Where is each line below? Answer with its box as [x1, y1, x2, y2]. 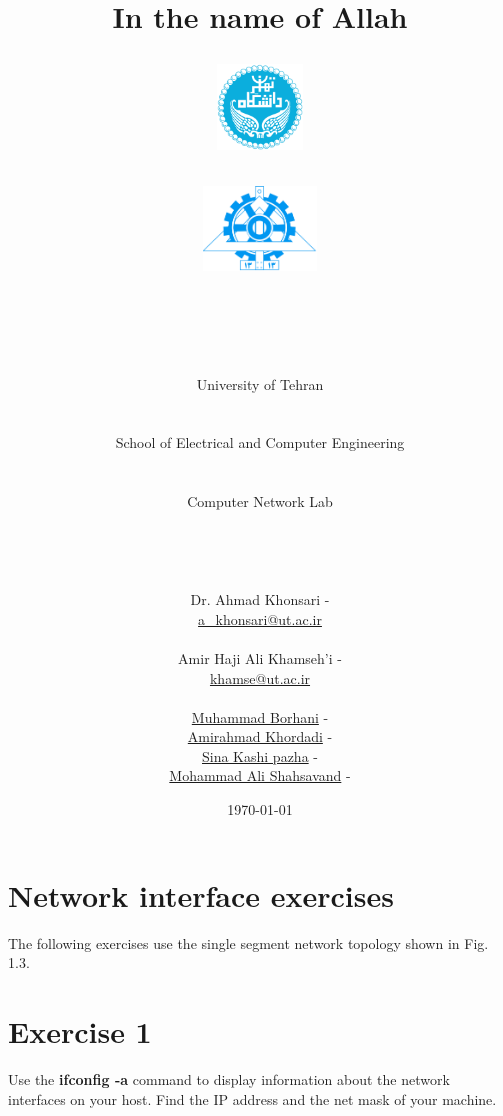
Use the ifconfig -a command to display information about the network [8, 1068, 450, 1089]
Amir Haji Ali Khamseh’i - [178, 647, 342, 668]
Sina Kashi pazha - [202, 745, 318, 766]
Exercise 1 [8, 1010, 152, 1051]
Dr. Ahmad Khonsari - [190, 589, 330, 610]
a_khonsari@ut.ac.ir [198, 608, 322, 629]
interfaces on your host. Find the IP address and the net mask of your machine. [8, 1088, 497, 1109]
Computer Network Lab [187, 491, 333, 512]
